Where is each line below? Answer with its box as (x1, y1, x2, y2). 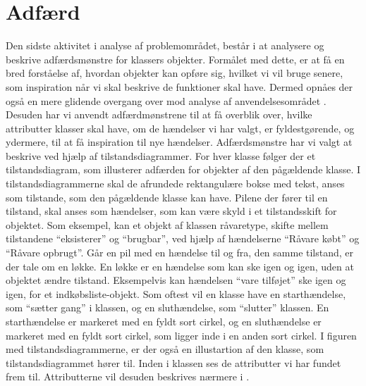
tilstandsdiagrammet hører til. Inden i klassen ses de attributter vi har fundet (6, 355, 341, 370)
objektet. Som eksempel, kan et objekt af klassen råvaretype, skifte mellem (6, 217, 329, 232)
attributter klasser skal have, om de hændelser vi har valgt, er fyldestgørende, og (6, 120, 355, 135)
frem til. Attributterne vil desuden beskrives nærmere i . (6, 369, 250, 384)
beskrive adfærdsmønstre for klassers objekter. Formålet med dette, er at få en (6, 51, 345, 66)
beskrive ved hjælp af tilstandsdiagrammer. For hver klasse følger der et (6, 148, 316, 163)
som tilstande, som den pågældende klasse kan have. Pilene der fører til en (6, 189, 328, 204)
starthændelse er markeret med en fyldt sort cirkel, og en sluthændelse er (6, 314, 322, 328)
